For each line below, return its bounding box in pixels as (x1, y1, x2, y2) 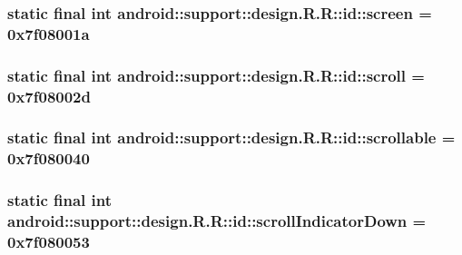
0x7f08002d (7, 84, 91, 107)
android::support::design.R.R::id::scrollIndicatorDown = (7, 210, 427, 232)
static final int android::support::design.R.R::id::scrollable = (7, 126, 456, 149)
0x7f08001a (7, 22, 90, 44)
